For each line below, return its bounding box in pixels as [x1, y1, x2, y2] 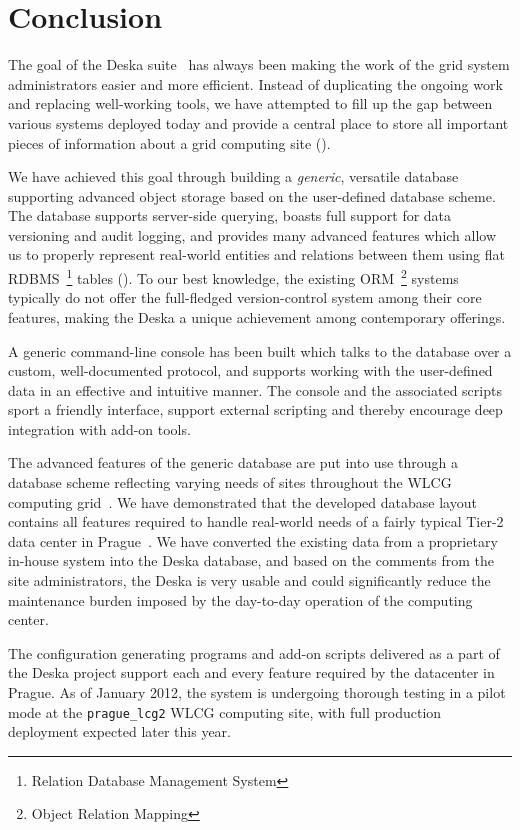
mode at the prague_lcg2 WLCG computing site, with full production [8, 701, 442, 722]
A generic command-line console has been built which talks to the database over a [8, 340, 512, 361]
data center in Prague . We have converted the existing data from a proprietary [8, 530, 498, 551]
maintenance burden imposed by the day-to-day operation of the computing [8, 589, 473, 610]
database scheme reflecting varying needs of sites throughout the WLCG [8, 472, 452, 493]
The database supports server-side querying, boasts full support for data [8, 205, 452, 226]
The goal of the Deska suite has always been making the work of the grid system [8, 54, 510, 75]
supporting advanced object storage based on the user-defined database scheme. [8, 185, 496, 206]
